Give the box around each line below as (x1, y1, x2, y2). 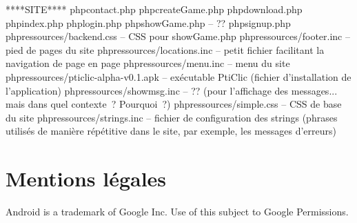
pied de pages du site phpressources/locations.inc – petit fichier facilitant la (6, 42, 325, 57)
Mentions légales (6, 164, 167, 193)
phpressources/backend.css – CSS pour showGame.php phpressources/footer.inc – (6, 29, 350, 43)
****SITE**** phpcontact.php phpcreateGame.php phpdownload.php (6, 2, 303, 16)
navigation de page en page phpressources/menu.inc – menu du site (6, 56, 290, 70)
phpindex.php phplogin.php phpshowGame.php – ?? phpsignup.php (6, 15, 291, 30)
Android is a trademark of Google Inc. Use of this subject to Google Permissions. (6, 204, 349, 219)
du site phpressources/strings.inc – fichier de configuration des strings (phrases (6, 110, 338, 124)
